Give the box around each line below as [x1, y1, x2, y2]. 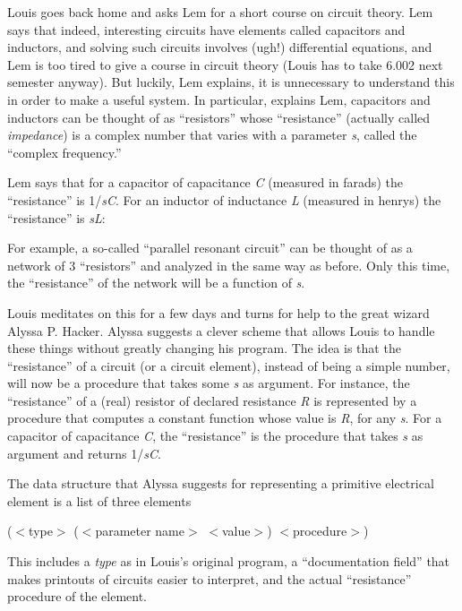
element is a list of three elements [7, 491, 192, 510]
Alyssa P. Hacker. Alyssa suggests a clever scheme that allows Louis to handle [7, 321, 435, 340]
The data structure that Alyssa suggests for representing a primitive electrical [7, 474, 434, 493]
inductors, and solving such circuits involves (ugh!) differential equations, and [7, 38, 432, 56]
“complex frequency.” [7, 142, 122, 161]
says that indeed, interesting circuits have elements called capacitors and [7, 20, 406, 39]
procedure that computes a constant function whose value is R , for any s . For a [7, 409, 442, 427]
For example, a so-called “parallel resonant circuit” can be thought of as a [7, 238, 413, 257]
